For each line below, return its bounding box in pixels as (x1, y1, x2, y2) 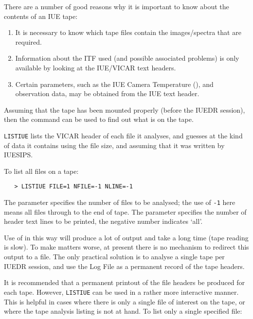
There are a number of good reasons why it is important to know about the (4, 1, 229, 11)
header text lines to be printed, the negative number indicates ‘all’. (4, 216, 203, 226)
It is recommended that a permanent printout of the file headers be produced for (4, 277, 245, 287)
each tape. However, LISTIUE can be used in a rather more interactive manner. (4, 286, 239, 297)
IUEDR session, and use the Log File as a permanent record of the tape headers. (4, 261, 245, 271)
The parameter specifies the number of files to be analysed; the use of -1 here (4, 197, 235, 207)
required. (15, 36, 42, 47)
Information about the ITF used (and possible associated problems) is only (15, 53, 239, 63)
